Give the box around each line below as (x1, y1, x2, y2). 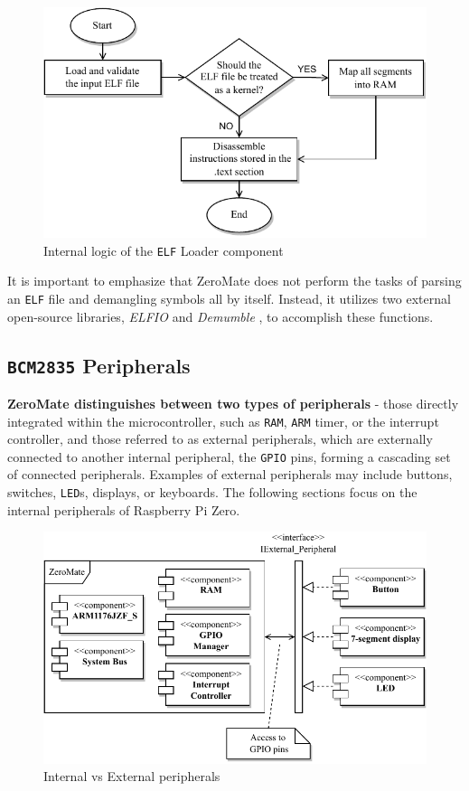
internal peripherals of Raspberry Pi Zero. (7, 500, 240, 519)
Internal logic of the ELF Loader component (43, 240, 284, 259)
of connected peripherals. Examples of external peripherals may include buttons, (7, 465, 453, 484)
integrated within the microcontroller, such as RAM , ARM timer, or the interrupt (7, 411, 439, 430)
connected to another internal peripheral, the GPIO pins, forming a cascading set (7, 447, 451, 466)
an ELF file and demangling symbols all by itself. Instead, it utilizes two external (7, 288, 451, 307)
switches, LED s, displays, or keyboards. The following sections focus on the (7, 483, 417, 501)
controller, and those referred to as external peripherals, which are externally (7, 429, 433, 448)
